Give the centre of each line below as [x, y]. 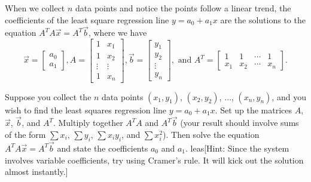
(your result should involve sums [240, 123]
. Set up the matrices [254, 109]
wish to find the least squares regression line [86, 109]
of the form [25, 134]
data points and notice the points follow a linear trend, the [183, 8]
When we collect [35, 8]
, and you [289, 96]
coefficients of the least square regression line [87, 19]
